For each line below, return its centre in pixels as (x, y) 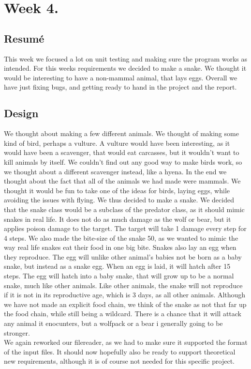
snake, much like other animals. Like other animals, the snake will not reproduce (123, 285)
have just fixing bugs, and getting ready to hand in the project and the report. (120, 87)
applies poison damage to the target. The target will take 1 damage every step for (125, 228)
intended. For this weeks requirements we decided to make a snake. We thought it (125, 68)
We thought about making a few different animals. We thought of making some (121, 133)
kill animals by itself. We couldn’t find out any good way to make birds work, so (123, 161)
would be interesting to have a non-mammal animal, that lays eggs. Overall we (121, 77)
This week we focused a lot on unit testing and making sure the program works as (126, 58)
